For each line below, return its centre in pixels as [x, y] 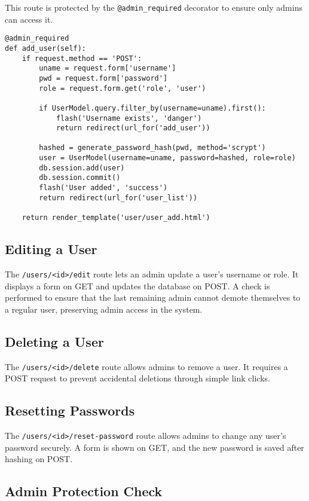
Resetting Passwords [70, 410]
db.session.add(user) [82, 168]
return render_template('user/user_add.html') [116, 218]
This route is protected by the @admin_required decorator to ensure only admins [154, 7]
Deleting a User [54, 341]
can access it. [29, 19]
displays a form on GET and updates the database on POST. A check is [137, 285]
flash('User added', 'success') [103, 188]
